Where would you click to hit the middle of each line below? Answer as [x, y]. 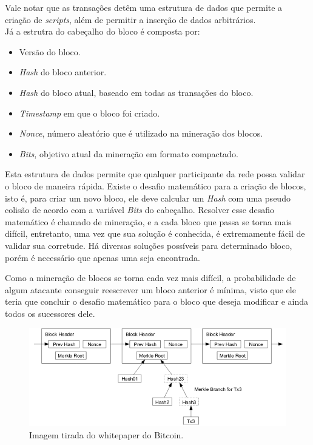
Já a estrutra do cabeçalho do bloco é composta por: [103, 31]
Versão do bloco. [50, 51]
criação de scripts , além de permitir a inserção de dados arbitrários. [130, 19]
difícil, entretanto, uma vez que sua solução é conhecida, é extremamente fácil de [155, 233]
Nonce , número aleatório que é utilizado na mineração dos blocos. [141, 133]
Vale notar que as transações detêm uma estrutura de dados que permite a [144, 7]
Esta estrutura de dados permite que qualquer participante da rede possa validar [155, 174]
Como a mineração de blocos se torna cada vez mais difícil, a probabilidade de [150, 278]
